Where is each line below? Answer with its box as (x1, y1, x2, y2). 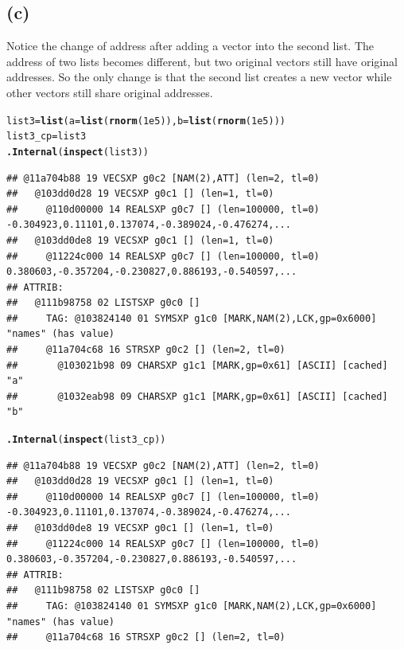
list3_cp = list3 (6, 131, 87, 143)
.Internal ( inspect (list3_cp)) (6, 434, 166, 446)
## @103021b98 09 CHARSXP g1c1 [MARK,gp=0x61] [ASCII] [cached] (6, 359, 388, 371)
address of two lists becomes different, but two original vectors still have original (6, 53, 398, 69)
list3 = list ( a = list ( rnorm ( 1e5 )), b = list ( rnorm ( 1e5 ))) (6, 115, 286, 127)
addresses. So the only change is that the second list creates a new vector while (6, 68, 392, 85)
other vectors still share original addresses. (6, 84, 213, 100)
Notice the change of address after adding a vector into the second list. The (6, 37, 374, 54)
